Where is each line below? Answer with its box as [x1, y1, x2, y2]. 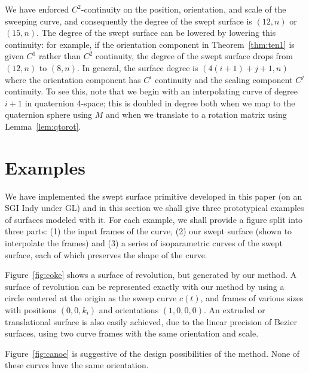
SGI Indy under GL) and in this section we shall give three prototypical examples [5, 201, 304, 214]
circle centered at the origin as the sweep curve [5, 292, 177, 304]
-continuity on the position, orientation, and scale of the [81, 3, 286, 15]
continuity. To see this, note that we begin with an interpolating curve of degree [5, 85, 298, 97]
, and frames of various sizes [200, 292, 304, 304]
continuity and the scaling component [155, 73, 293, 85]
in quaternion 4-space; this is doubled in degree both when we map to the [25, 96, 295, 109]
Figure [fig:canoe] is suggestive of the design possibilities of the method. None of [5, 347, 300, 359]
